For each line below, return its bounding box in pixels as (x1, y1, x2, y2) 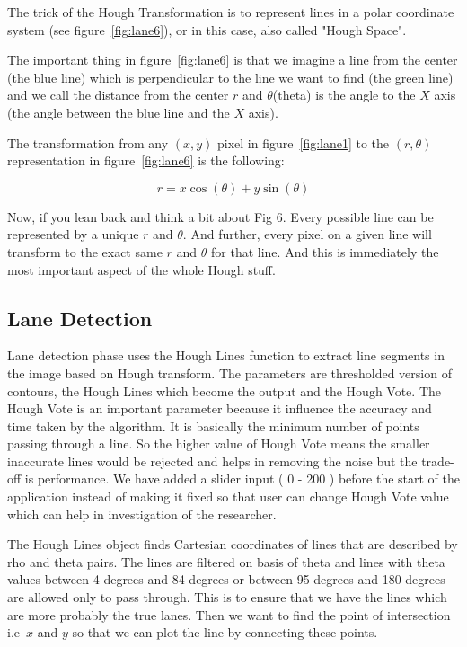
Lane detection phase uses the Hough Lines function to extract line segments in (7, 346, 445, 365)
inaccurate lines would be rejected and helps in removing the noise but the (7, 451, 418, 470)
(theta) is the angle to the (272, 85, 416, 104)
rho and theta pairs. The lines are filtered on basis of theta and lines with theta (7, 552, 445, 571)
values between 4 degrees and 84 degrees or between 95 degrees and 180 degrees (7, 570, 445, 589)
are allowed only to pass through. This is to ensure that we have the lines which (7, 588, 447, 607)
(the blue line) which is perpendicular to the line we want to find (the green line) (7, 67, 454, 86)
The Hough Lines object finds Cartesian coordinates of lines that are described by (7, 535, 458, 554)
